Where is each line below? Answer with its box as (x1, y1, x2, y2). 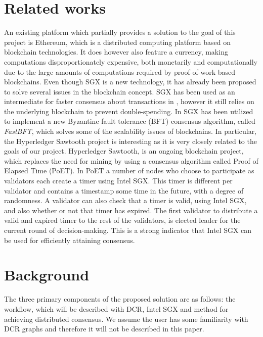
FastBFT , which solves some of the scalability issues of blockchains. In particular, (4, 126, 257, 136)
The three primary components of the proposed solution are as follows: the (4, 294, 236, 304)
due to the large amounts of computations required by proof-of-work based (4, 66, 236, 77)
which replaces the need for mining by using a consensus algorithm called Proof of (4, 155, 258, 166)
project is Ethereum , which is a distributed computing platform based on (4, 36, 231, 47)
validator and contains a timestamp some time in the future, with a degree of (4, 185, 244, 196)
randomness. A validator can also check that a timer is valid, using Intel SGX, (4, 195, 247, 206)
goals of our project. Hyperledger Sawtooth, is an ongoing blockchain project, (4, 146, 244, 156)
